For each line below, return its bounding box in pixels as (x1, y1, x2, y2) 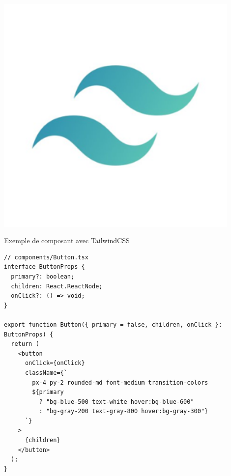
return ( (11, 340, 39, 348)
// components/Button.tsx (4, 253, 88, 261)
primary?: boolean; (11, 273, 75, 280)
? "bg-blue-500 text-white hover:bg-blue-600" (39, 398, 194, 405)
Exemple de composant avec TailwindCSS (4, 235, 130, 246)
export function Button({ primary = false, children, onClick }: (4, 321, 222, 328)
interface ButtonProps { (4, 263, 85, 271)
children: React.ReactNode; (11, 282, 103, 290)
